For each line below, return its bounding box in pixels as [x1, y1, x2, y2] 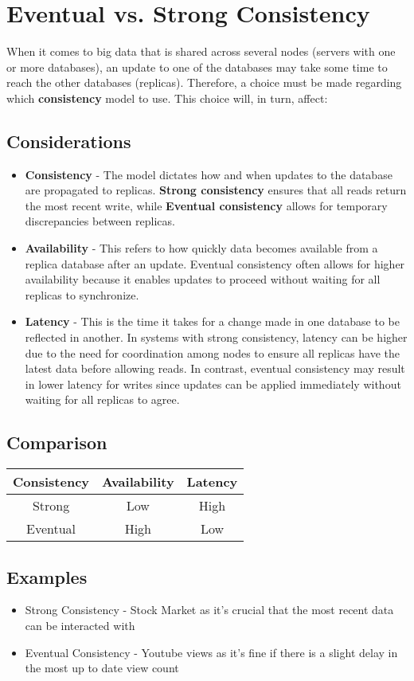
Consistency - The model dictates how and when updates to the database [25, 166, 393, 182]
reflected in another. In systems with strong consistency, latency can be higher [25, 329, 408, 346]
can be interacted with [25, 617, 135, 634]
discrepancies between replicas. [25, 213, 175, 229]
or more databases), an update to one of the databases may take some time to [6, 58, 388, 75]
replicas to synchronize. [25, 286, 139, 303]
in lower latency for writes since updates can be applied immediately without [25, 375, 401, 392]
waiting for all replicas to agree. [25, 391, 180, 408]
